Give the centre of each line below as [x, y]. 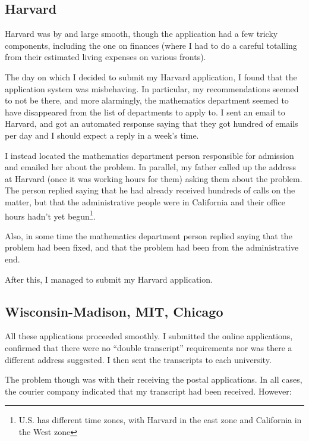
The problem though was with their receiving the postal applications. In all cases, [154, 379]
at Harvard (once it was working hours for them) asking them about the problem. [154, 178]
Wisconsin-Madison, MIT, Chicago [114, 311]
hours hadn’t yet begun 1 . [50, 215]
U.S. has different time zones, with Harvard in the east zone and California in [160, 420]
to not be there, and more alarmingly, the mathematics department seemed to [147, 100]
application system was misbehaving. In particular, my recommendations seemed [152, 88]
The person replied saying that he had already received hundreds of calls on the [150, 190]
